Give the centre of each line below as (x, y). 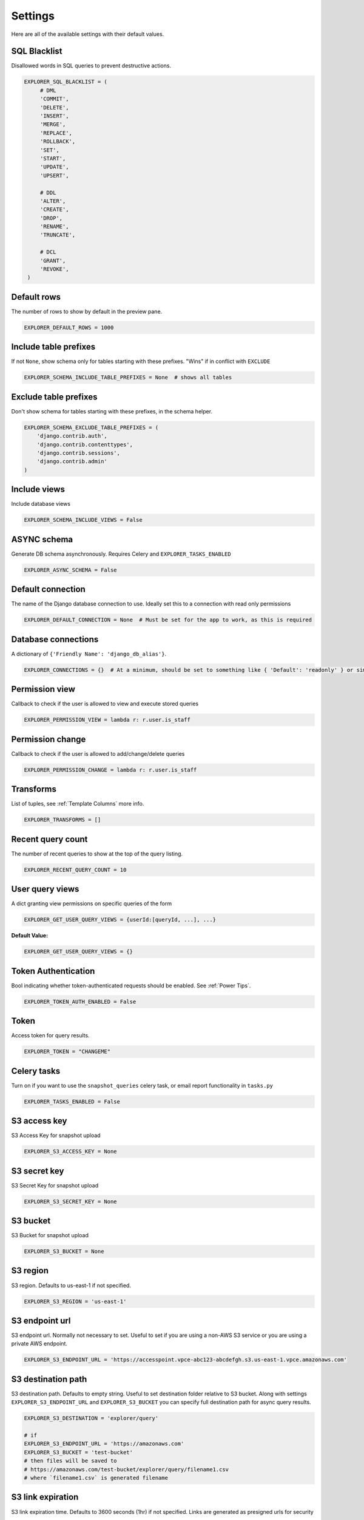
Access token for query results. (51, 1035)
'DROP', (51, 218)
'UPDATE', (54, 167)
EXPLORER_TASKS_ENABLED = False (72, 1101)
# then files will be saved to (71, 1461)
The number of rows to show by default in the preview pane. (87, 311)
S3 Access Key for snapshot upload (56, 1135)
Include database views (41, 504)
